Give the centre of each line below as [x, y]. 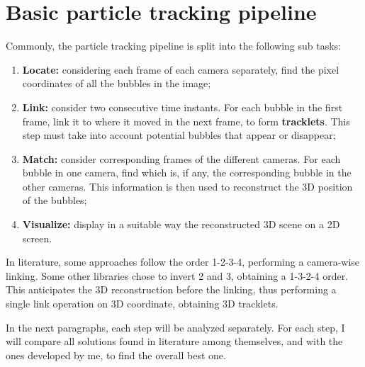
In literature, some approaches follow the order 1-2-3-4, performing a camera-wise [183, 262]
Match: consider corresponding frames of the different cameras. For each [181, 158]
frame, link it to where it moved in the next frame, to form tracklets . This [186, 121]
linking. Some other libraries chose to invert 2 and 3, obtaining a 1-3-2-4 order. [177, 275]
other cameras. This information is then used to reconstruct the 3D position [187, 186]
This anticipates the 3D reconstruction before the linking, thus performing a [171, 289]
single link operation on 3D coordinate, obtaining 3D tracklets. [142, 304]
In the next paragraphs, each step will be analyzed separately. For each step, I [175, 327]
